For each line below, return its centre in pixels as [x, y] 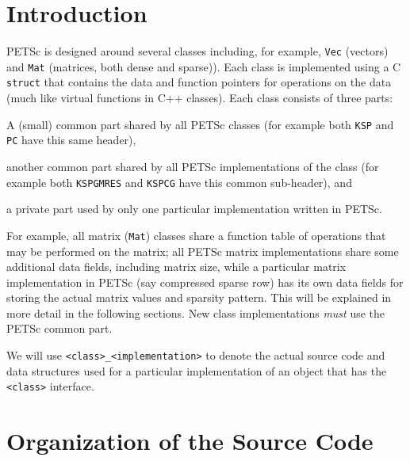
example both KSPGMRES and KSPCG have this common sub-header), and [179, 182]
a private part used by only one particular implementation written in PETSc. [194, 209]
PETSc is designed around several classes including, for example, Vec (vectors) [197, 51]
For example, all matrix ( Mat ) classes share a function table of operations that [196, 235]
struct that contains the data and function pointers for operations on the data [199, 82]
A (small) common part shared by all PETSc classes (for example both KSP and [200, 124]
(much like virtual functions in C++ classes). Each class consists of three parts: [200, 98]
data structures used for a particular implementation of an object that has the [197, 370]
